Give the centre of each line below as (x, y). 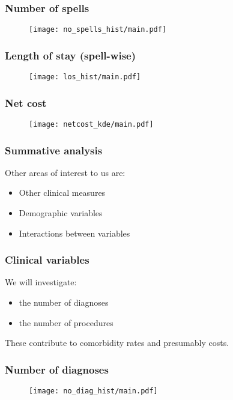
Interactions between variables (74, 233)
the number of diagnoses (64, 302)
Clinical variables (47, 260)
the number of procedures (66, 322)
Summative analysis (54, 150)
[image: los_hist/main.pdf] (85, 77)
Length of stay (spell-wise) (71, 55)
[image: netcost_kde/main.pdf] (91, 124)
